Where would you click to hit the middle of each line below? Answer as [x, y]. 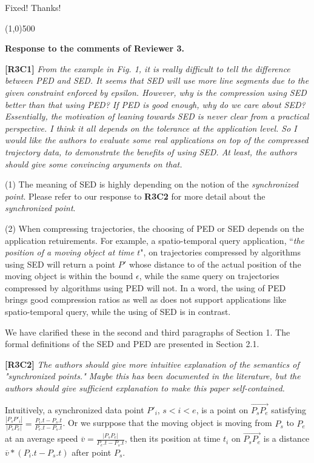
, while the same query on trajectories [209, 276]
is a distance [286, 438]
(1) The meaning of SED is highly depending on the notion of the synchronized [152, 184]
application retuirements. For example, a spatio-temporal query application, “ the [155, 240]
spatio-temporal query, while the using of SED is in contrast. [118, 312]
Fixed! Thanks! [33, 7]
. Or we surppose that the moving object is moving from [167, 423]
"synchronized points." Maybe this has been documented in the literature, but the [153, 376]
